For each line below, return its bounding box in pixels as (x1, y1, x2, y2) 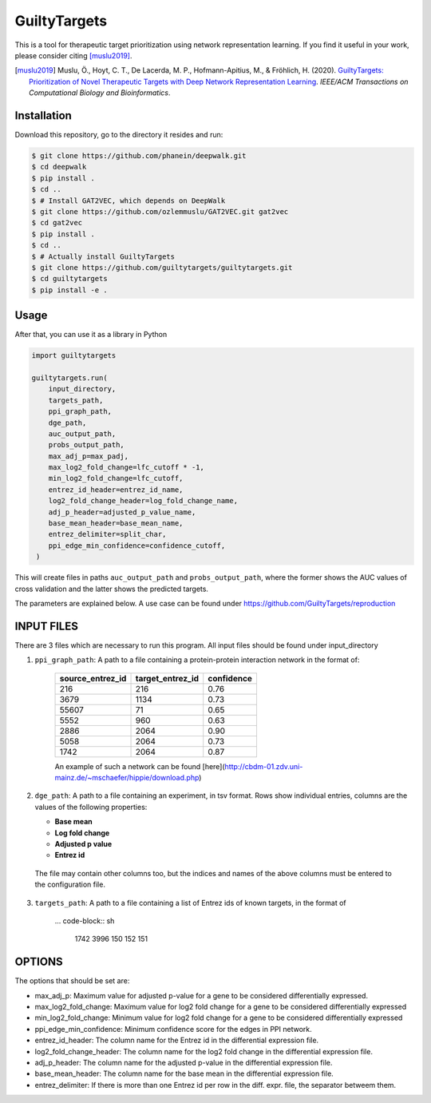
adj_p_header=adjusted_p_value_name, (48, 507, 196, 517)
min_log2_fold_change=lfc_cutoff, (48, 474, 184, 483)
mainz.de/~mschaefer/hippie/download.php (54, 773, 200, 783)
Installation (14, 109, 72, 122)
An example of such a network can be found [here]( (54, 761, 225, 771)
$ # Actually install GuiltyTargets (31, 252, 176, 261)
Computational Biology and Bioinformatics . (29, 88, 171, 97)
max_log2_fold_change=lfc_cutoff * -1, (48, 463, 205, 472)
